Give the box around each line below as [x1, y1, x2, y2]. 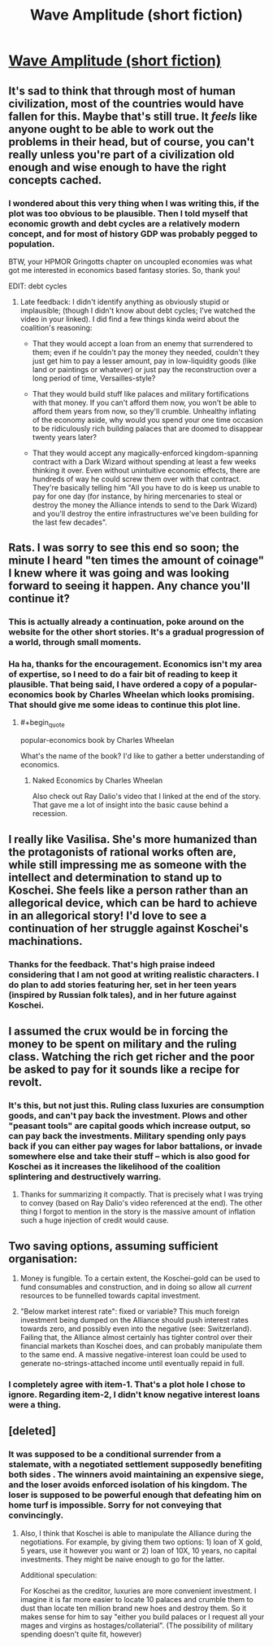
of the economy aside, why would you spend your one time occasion [32, 415, 264, 424]
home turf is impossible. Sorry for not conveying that [8, 1500, 222, 1511]
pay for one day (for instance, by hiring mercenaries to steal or [32, 491, 242, 501]
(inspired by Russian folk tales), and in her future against [8, 989, 237, 1000]
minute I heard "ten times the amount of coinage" [8, 554, 265, 568]
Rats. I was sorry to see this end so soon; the [8, 541, 240, 555]
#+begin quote [19, 718, 65, 730]
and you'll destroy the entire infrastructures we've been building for [32, 508, 258, 518]
